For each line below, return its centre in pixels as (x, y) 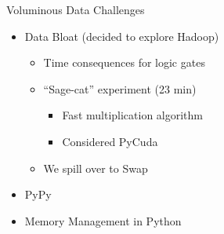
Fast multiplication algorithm (133, 115)
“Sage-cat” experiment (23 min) (120, 88)
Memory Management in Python (103, 220)
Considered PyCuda (110, 141)
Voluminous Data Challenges (76, 9)
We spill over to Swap (96, 168)
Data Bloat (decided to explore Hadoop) (122, 36)
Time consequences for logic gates (124, 62)
